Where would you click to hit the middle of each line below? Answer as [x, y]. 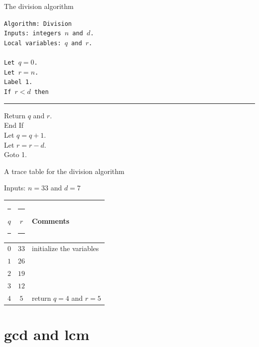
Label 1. [18, 82]
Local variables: [33, 43]
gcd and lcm [47, 334]
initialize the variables [65, 248]
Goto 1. [15, 154]
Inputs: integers [33, 34]
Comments [51, 221]
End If [14, 125]
